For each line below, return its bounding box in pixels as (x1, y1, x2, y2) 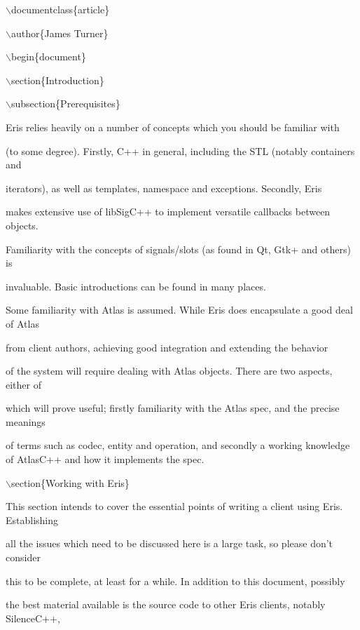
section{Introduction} (11, 72, 104, 87)
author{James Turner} (11, 25, 109, 40)
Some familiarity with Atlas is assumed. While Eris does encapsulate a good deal (6, 302, 353, 317)
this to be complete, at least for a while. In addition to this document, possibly (6, 573, 345, 588)
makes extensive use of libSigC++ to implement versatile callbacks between (6, 204, 331, 219)
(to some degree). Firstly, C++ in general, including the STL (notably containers (6, 143, 355, 158)
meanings (6, 414, 46, 429)
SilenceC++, (6, 610, 60, 625)
